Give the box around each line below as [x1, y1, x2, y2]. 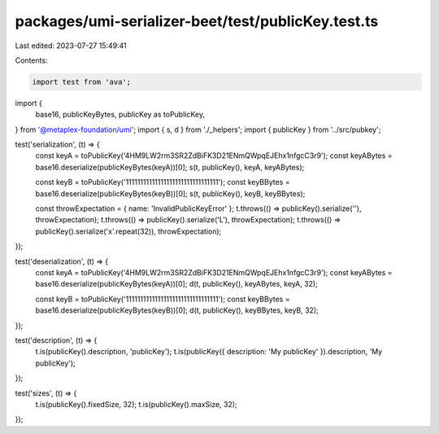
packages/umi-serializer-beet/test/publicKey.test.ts [15, 12, 379, 30]
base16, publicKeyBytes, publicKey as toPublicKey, [35, 110, 205, 120]
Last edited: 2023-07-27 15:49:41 [15, 41, 128, 50]
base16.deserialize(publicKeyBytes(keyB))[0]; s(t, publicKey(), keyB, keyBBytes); [35, 188, 306, 199]
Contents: [15, 55, 48, 65]
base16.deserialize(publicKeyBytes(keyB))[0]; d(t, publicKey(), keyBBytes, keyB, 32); [35, 305, 319, 315]
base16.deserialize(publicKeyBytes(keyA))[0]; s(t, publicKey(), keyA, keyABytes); [35, 162, 305, 172]
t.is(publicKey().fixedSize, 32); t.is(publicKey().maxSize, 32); [35, 399, 237, 409]
